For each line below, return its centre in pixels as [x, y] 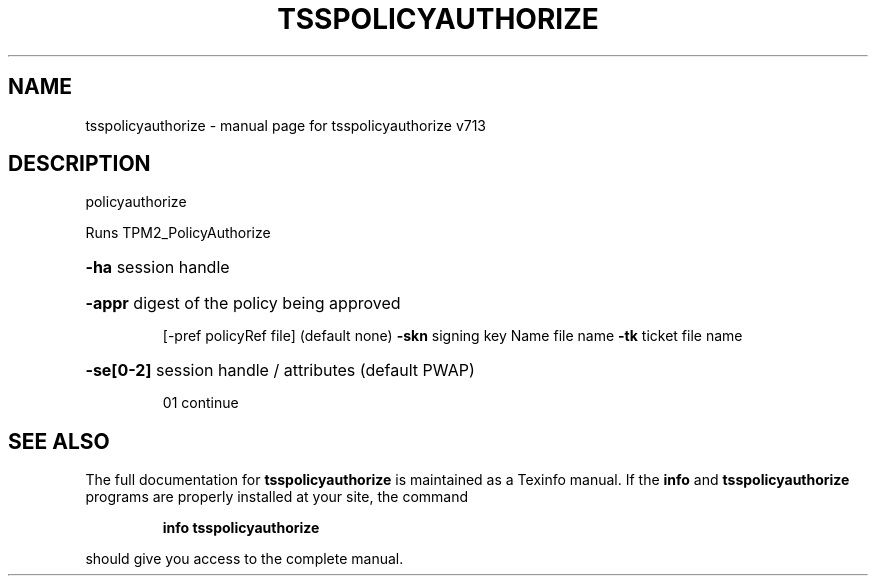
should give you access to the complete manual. [244, 559]
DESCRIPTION [79, 164]
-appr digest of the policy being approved [243, 303]
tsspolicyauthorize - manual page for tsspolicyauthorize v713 [286, 125]
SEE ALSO [59, 441]
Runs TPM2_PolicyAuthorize [178, 233]
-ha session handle [157, 267]
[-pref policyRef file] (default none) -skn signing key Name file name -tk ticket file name [452, 336]
